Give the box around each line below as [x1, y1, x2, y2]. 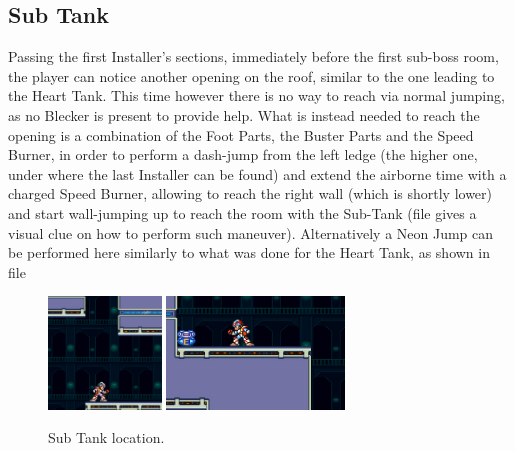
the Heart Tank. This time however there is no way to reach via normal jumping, [8, 85, 505, 106]
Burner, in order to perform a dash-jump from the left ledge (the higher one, [8, 144, 478, 165]
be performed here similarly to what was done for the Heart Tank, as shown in [8, 242, 490, 263]
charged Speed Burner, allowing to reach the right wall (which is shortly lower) [8, 183, 493, 204]
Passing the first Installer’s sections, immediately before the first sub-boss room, [8, 46, 499, 67]
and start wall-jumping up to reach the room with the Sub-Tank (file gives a [8, 202, 477, 223]
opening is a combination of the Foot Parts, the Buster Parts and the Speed [8, 124, 474, 145]
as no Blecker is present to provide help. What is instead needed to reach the [8, 104, 480, 125]
